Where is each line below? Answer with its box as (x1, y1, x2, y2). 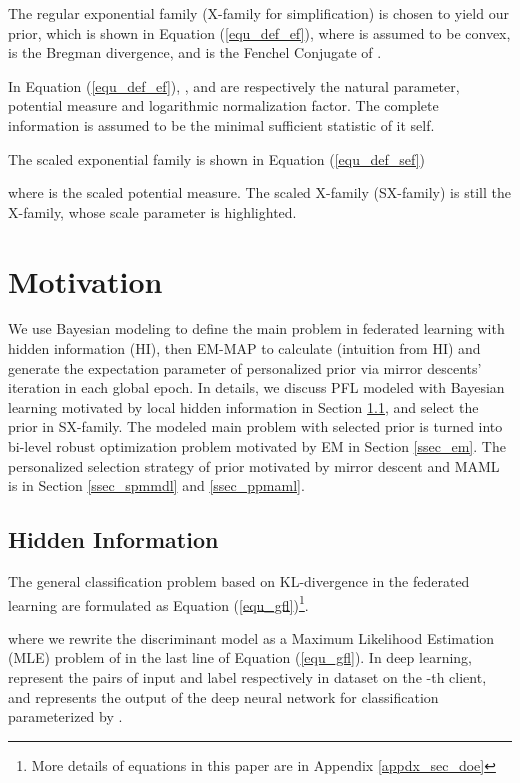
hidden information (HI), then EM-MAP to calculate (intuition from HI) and (8, 338, 481, 359)
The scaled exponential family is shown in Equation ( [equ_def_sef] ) (8, 148, 426, 169)
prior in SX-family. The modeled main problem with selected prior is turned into (8, 416, 503, 437)
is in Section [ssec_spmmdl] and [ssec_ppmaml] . (8, 475, 305, 496)
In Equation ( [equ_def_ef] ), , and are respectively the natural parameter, (8, 75, 460, 96)
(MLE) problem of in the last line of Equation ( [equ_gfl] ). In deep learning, (8, 647, 472, 668)
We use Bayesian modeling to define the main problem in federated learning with (8, 318, 505, 339)
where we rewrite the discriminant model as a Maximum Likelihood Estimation (8, 627, 495, 648)
